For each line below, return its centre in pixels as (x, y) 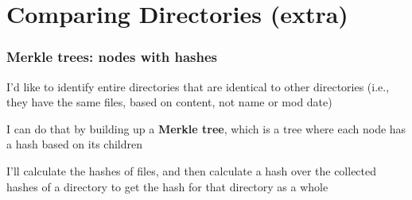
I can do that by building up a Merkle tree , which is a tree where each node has (206, 128)
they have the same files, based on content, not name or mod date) (169, 102)
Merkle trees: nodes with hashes (112, 57)
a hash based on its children (74, 144)
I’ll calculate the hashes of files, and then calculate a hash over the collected (192, 170)
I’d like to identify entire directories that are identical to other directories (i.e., (198, 86)
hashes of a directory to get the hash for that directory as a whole (167, 186)
